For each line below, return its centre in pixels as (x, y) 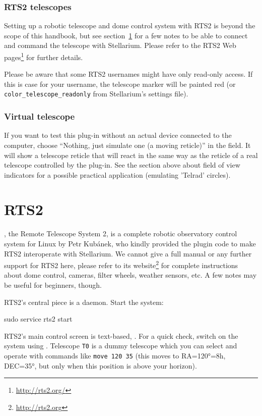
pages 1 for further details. (44, 56)
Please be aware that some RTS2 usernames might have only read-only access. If (128, 74)
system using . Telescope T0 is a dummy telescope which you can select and (121, 346)
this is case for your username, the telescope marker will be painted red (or (120, 84)
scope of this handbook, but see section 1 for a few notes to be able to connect (126, 35)
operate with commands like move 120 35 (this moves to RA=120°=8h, (115, 356)
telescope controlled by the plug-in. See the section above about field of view (122, 165)
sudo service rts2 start (38, 319)
